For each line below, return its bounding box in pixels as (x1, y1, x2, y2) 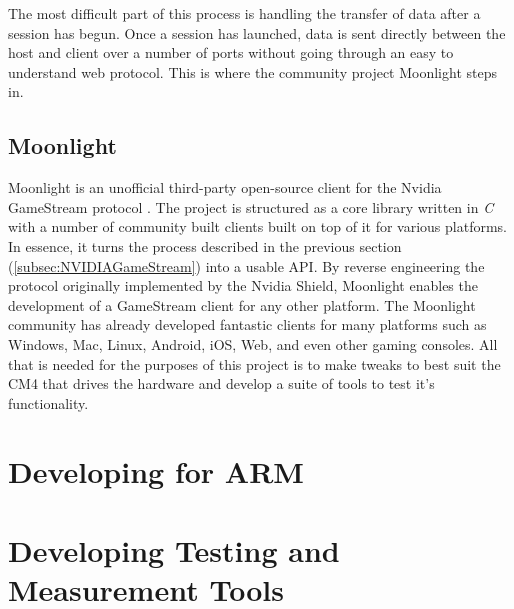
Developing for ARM (8, 451, 304, 492)
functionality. (8, 392, 89, 413)
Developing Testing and (8, 529, 340, 570)
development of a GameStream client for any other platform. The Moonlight (8, 294, 476, 315)
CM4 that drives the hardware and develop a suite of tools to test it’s (8, 373, 435, 394)
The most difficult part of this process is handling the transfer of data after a (8, 3, 481, 23)
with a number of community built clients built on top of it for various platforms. (8, 216, 507, 237)
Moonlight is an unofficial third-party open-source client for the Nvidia (8, 177, 442, 198)
